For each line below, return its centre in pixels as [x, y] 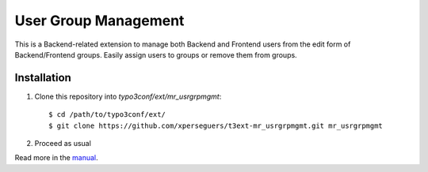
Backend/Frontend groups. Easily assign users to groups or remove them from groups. [156, 54]
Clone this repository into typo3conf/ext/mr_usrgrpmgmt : [128, 96]
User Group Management [99, 21]
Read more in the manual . [56, 158]
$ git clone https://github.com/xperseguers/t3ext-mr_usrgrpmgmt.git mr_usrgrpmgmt [216, 125]
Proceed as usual [63, 144]
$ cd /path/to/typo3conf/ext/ [107, 115]
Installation [43, 78]
